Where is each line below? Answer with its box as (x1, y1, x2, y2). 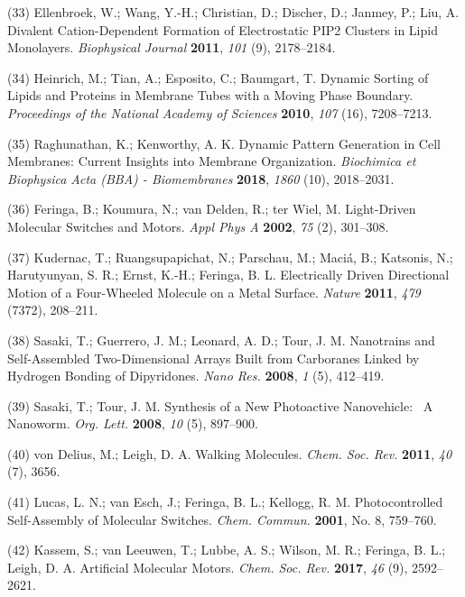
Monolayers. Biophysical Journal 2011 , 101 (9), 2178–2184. (7, 38, 336, 57)
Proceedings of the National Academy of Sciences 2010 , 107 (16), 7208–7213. (7, 103, 432, 122)
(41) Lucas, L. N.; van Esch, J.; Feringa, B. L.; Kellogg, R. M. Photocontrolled (7, 492, 443, 511)
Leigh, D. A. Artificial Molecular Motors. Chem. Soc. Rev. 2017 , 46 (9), (7, 557, 408, 576)
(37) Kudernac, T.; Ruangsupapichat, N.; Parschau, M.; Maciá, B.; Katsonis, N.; (7, 247, 453, 266)
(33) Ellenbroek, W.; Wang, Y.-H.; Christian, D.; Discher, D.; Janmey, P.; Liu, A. (7, 3, 460, 21)
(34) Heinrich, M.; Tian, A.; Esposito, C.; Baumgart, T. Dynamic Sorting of (7, 68, 429, 87)
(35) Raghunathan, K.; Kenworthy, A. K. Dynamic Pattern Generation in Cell (7, 133, 441, 152)
